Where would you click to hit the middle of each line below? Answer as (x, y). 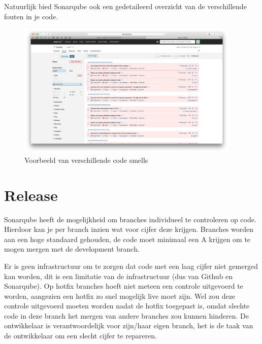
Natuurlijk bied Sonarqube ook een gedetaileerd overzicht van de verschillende (125, 6)
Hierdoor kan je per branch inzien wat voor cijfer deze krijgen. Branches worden (129, 229)
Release (31, 195)
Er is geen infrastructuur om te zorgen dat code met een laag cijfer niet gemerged (131, 266)
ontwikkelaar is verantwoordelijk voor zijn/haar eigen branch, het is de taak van (129, 325)
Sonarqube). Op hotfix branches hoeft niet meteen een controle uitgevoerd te (124, 286)
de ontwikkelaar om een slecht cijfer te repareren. (80, 336)
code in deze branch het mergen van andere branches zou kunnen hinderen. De (126, 315)
